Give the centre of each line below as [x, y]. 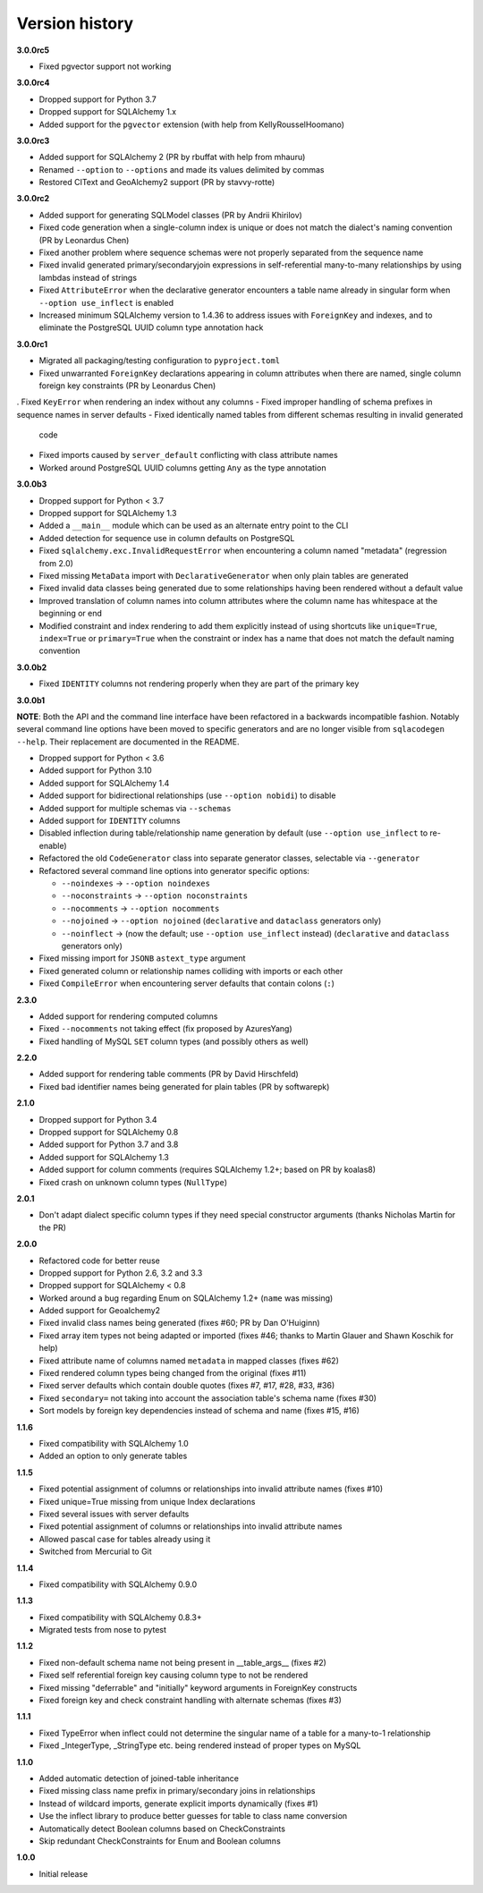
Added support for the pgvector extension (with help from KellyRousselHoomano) [191, 124]
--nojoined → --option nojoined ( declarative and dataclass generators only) [221, 921]
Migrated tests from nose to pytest [103, 1630]
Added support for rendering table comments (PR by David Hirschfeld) [169, 1074]
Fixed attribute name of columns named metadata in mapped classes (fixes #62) [189, 1361]
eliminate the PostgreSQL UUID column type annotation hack [151, 327]
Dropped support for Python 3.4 [98, 1119]
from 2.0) [56, 563]
